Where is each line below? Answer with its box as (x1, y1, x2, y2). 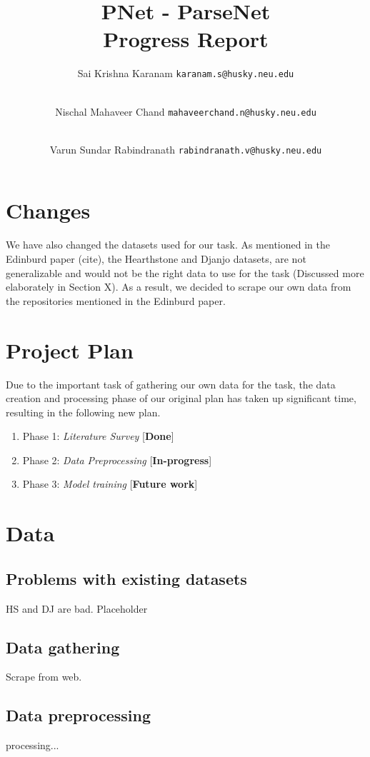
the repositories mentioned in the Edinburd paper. (6, 293, 226, 308)
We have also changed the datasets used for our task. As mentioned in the (6, 237, 330, 252)
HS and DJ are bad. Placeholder (6, 601, 148, 616)
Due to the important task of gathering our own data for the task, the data (6, 376, 336, 391)
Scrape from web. (6, 669, 82, 684)
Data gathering (6, 636, 120, 658)
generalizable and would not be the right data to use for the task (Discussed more (6, 265, 364, 280)
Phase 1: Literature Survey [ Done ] (22, 428, 174, 443)
